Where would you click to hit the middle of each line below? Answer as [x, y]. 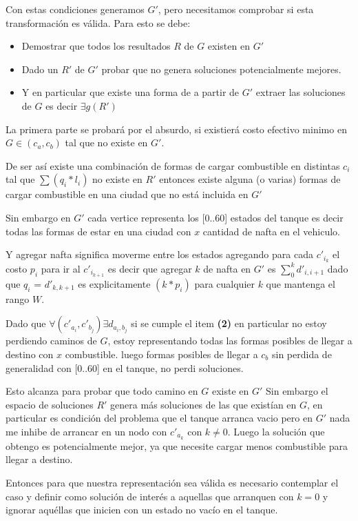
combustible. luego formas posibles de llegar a [161, 354]
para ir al [61, 268]
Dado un [40, 69]
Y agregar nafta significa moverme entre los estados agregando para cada [159, 254]
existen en [229, 46]
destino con [30, 354]
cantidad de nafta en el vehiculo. [271, 231]
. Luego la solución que [276, 431]
